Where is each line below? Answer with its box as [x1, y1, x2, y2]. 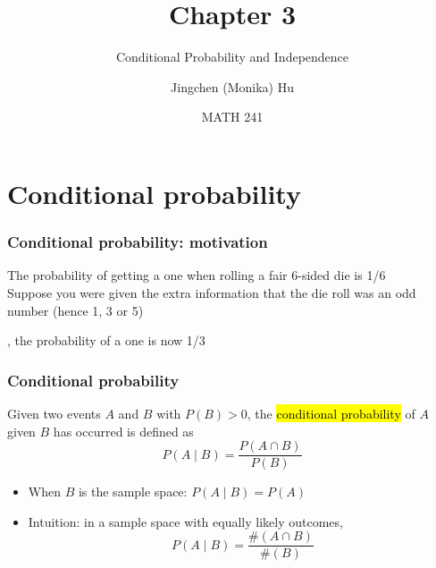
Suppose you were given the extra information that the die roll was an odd [7, 283, 416, 301]
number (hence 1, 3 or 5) [7, 301, 144, 319]
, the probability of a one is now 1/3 [7, 331, 205, 350]
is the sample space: [78, 482, 188, 501]
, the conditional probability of [247, 403, 415, 422]
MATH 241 [201, 107, 264, 126]
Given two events [7, 403, 101, 422]
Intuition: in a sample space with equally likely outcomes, [28, 512, 343, 530]
